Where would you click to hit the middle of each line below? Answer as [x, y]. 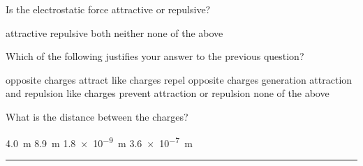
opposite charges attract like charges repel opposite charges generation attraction [179, 79]
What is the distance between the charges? [97, 116]
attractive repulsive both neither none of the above [114, 32]
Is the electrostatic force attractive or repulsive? [108, 9]
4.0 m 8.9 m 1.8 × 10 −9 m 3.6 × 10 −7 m [99, 142]
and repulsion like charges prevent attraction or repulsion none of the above [168, 93]
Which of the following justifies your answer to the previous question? [155, 56]
